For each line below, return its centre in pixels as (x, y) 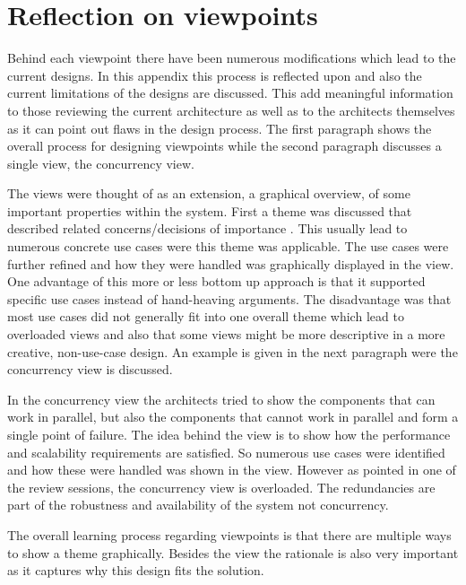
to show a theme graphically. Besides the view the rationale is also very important (233, 552)
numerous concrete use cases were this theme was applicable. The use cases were (228, 246)
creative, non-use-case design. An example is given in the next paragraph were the (233, 351)
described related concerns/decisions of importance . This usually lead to (207, 228)
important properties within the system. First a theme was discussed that (210, 210)
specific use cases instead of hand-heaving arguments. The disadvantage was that (229, 298)
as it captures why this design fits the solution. (136, 570)
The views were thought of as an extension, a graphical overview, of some (209, 193)
